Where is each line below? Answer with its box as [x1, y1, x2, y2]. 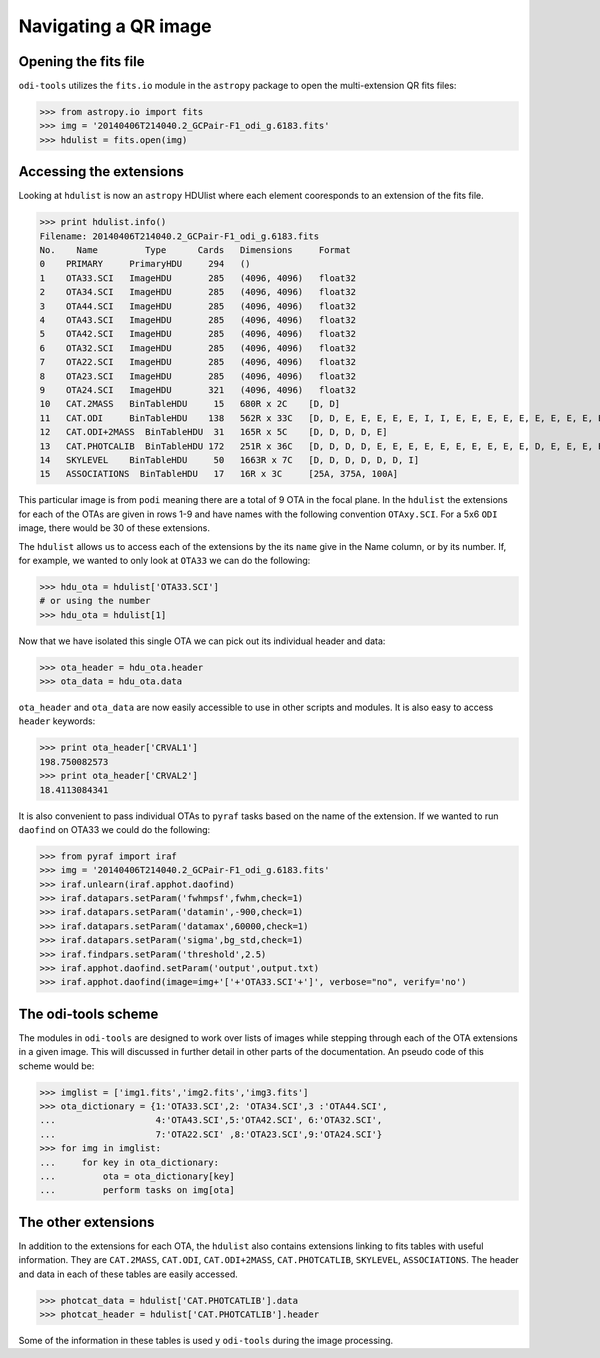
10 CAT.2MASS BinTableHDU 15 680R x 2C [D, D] [39, 398, 341, 410]
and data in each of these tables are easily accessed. [18, 1268, 239, 1280]
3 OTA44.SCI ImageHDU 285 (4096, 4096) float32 [39, 300, 357, 312]
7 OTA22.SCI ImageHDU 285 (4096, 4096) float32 [39, 356, 357, 368]
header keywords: [18, 715, 96, 727]
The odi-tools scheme [18, 1005, 159, 1022]
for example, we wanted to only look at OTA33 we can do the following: [18, 554, 311, 566]
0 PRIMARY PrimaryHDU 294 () [39, 258, 251, 270]
